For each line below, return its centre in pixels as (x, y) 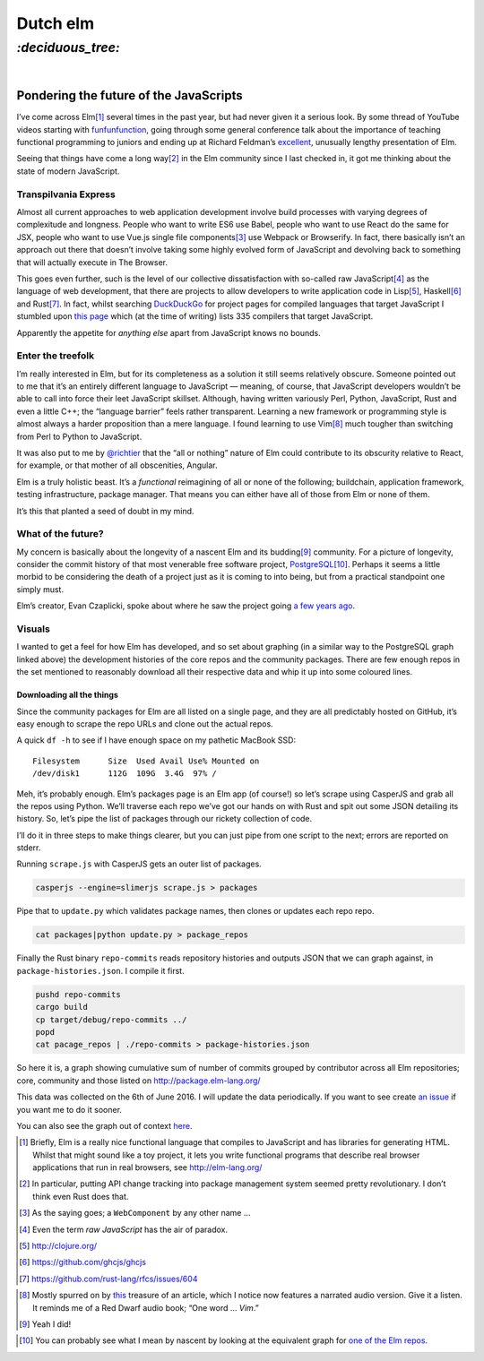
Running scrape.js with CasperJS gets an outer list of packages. (139, 864)
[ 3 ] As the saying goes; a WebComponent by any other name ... (135, 1213)
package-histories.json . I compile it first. (100, 970)
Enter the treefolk (55, 356)
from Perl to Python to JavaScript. (79, 436)
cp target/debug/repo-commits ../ (111, 1020)
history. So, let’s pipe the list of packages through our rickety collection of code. (164, 819)
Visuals (34, 629)
